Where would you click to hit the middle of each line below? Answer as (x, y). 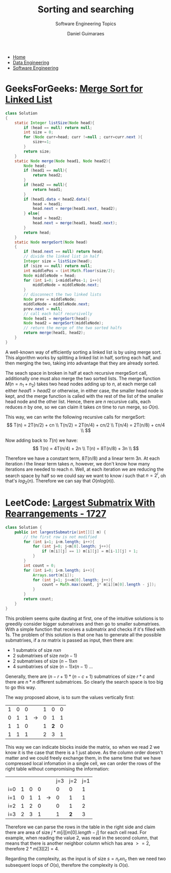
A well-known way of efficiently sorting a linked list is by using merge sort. (83, 352)
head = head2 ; (47, 218)
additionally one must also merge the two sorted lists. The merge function (83, 378)
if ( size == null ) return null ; (58, 266)
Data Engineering (31, 62)
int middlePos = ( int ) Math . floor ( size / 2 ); (69, 270)
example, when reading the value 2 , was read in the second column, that (82, 838)
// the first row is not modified (60, 537)
